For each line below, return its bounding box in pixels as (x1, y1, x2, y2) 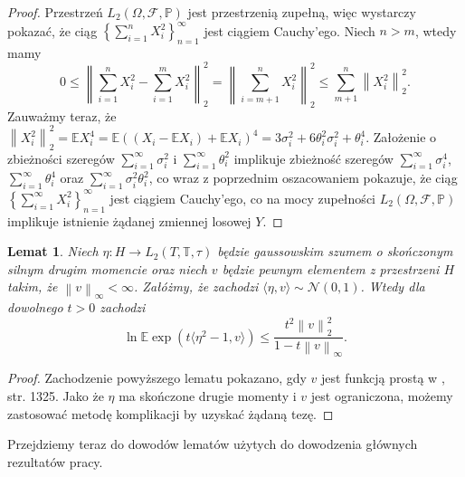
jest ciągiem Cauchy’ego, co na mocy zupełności (109, 188, 375, 207)
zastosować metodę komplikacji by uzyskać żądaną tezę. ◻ (7, 404, 334, 423)
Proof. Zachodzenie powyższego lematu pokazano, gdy (7, 368, 307, 387)
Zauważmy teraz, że (7, 106, 117, 125)
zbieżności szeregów (7, 148, 115, 167)
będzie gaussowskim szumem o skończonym (217, 242, 453, 261)
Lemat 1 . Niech (7, 242, 99, 261)
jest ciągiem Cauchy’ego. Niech (204, 21, 375, 40)
